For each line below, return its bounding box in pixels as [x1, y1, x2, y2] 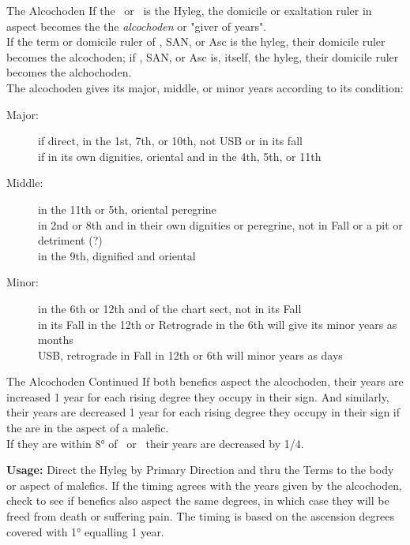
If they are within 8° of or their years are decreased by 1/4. [6, 435, 304, 451]
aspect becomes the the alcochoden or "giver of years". [6, 17, 267, 34]
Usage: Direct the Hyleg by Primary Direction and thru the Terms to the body [6, 461, 394, 478]
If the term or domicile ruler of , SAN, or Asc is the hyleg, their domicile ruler [6, 33, 386, 50]
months [38, 331, 73, 348]
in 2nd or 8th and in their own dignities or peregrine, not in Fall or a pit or [38, 216, 403, 233]
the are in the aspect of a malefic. [6, 420, 169, 436]
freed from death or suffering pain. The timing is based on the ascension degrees [6, 508, 395, 524]
